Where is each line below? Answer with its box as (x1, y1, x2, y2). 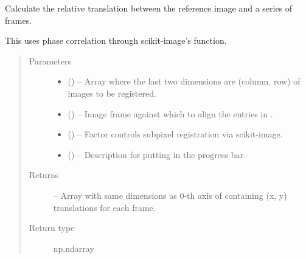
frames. (5, 13, 32, 26)
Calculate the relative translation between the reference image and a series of (5, 2, 293, 14)
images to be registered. (68, 86, 156, 99)
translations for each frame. (53, 201, 156, 213)
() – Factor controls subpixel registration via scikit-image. (68, 128, 283, 140)
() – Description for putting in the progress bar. (68, 148, 246, 161)
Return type (29, 221, 75, 234)
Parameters (29, 54, 71, 67)
